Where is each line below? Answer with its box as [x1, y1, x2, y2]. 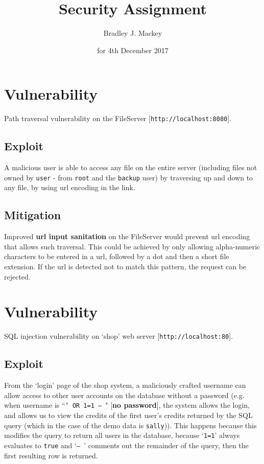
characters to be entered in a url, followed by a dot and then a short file [4, 251, 229, 262]
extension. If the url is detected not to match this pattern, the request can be [4, 261, 247, 271]
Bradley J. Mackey [103, 28, 162, 38]
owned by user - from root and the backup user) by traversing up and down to [4, 172, 253, 182]
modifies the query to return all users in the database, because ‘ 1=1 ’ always [4, 430, 240, 440]
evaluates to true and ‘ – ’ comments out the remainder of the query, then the [4, 439, 249, 450]
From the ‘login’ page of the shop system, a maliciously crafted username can [4, 380, 246, 390]
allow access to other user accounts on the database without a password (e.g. [4, 389, 245, 400]
